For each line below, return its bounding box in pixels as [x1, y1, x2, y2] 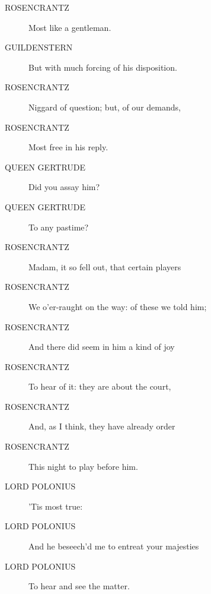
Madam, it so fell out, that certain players [28, 260, 181, 273]
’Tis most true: [28, 500, 83, 512]
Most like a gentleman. [28, 21, 111, 33]
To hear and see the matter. [28, 580, 130, 592]
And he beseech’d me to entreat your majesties [28, 540, 199, 552]
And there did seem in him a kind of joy [28, 340, 175, 353]
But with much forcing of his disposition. [28, 61, 177, 73]
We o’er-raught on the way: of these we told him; [28, 300, 207, 312]
